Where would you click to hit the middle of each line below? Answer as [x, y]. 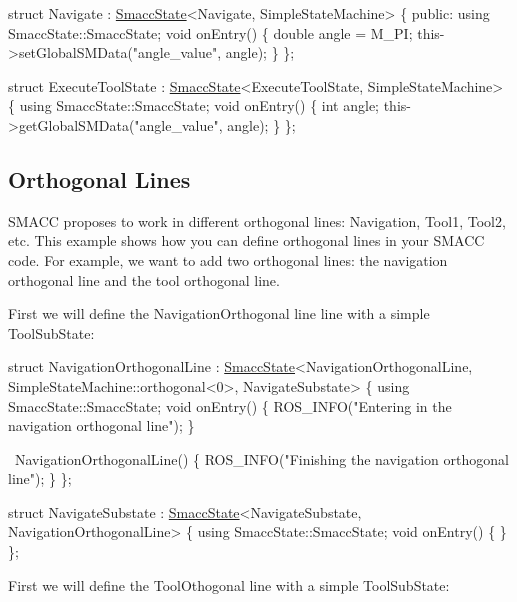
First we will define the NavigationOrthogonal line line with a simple [219, 313]
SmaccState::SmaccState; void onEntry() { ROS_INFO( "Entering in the [230, 405]
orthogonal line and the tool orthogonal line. [144, 279]
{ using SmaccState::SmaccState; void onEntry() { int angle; [193, 105]
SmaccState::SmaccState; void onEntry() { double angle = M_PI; [210, 32]
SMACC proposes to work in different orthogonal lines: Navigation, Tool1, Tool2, [257, 220]
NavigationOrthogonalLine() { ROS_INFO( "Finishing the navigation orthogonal [261, 458]
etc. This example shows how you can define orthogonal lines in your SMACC [246, 240]
